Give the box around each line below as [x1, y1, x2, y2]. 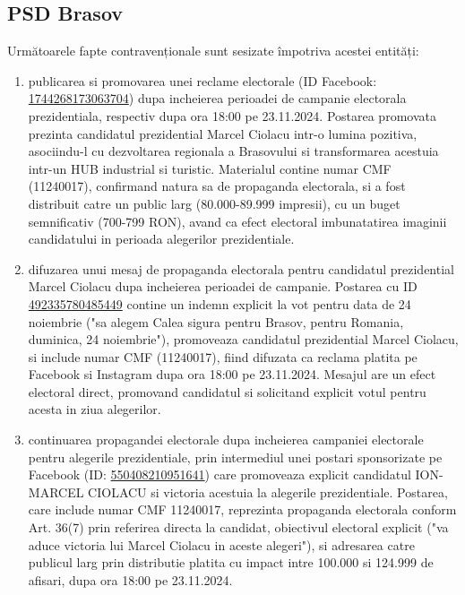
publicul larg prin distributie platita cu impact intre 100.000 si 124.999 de [28, 553, 434, 572]
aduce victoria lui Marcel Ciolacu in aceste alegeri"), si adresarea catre [28, 535, 415, 554]
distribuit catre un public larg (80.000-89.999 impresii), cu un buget [28, 194, 400, 212]
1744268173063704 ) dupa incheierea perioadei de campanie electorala [28, 89, 407, 108]
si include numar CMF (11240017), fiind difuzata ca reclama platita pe [28, 347, 418, 366]
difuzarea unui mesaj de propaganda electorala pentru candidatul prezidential [28, 259, 454, 278]
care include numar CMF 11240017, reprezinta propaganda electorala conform [28, 500, 457, 519]
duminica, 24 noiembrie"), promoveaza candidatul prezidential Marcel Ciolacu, [28, 330, 459, 349]
